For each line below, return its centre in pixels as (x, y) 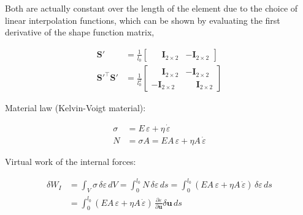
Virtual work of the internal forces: (71, 162)
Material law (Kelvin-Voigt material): (75, 108)
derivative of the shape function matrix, (80, 32)
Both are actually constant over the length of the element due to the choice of (151, 8)
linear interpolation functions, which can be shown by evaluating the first (143, 20)
